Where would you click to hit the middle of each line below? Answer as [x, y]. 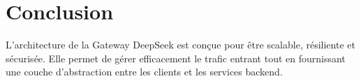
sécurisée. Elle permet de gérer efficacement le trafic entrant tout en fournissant [176, 58]
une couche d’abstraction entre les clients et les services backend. [144, 72]
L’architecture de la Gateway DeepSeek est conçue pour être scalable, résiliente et [180, 45]
